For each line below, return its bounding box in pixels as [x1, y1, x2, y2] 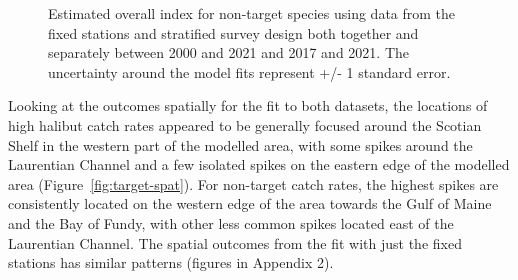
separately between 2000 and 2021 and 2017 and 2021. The [48, 42, 409, 63]
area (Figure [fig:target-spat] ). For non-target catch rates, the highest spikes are [8, 173, 499, 194]
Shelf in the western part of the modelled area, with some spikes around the [8, 134, 473, 155]
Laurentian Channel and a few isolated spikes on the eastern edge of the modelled [8, 154, 510, 175]
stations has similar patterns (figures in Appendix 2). [8, 252, 334, 273]
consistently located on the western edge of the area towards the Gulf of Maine [8, 193, 492, 214]
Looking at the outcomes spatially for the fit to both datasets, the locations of [8, 95, 488, 116]
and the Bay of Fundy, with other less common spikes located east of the [8, 212, 454, 233]
